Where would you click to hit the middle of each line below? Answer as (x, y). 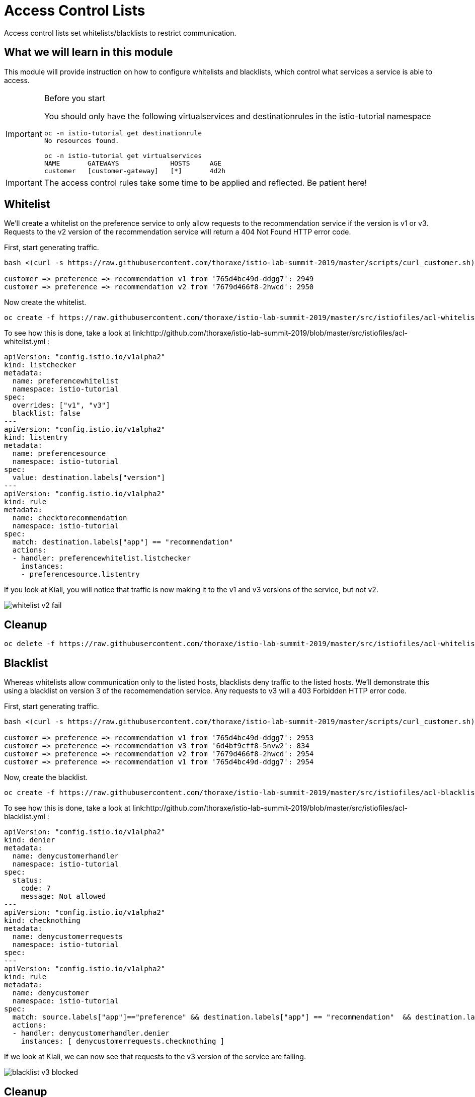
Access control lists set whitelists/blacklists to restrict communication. (120, 33)
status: (27, 880)
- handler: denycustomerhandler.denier (91, 1033)
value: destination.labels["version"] (89, 478)
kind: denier (30, 840)
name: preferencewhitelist (65, 381)
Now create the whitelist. (45, 302)
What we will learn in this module (89, 52)
